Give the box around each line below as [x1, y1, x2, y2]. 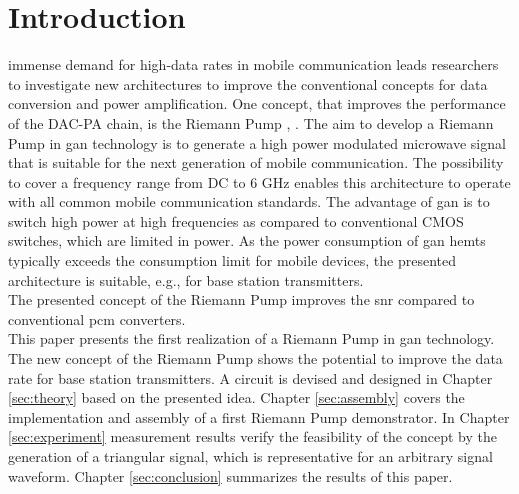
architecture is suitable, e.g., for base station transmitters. [8, 269, 364, 290]
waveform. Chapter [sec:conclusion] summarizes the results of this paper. [8, 465, 453, 486]
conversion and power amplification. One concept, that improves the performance [8, 93, 506, 114]
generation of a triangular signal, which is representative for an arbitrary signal [8, 446, 493, 466]
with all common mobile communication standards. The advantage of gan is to [8, 191, 490, 212]
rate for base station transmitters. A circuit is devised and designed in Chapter [8, 367, 493, 388]
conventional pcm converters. [8, 308, 186, 329]
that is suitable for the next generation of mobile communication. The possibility [8, 152, 504, 173]
